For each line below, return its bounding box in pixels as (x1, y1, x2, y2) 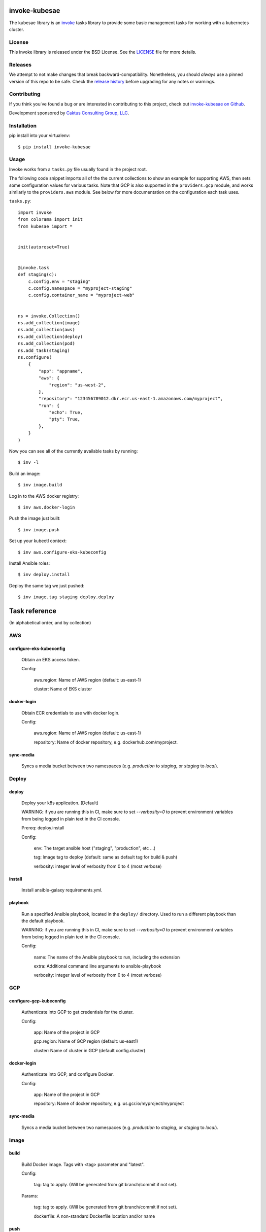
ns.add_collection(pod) (18, 341, 75, 346)
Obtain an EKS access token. (21, 656, 80, 662)
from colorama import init (18, 217, 83, 222)
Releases (9, 61, 32, 68)
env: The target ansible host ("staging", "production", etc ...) (33, 845, 156, 851)
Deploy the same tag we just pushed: (9, 582, 85, 588)
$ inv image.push (18, 527, 60, 532)
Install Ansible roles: (9, 560, 50, 566)
